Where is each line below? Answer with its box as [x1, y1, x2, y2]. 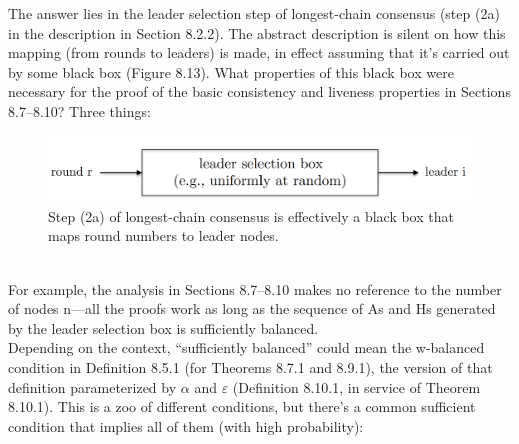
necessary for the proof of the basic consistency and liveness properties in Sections [8, 81, 511, 102]
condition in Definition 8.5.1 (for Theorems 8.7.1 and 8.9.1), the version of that [8, 356, 493, 377]
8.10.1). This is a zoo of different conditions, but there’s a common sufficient [8, 396, 476, 417]
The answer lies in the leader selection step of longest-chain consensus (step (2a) [8, 3, 500, 23]
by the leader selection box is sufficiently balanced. [8, 317, 319, 338]
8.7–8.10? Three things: [8, 100, 151, 121]
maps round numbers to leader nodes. [48, 225, 279, 246]
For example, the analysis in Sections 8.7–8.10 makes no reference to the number [8, 278, 502, 299]
